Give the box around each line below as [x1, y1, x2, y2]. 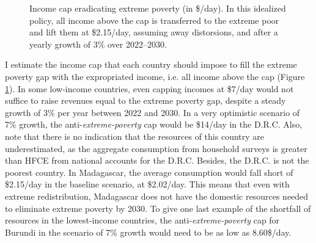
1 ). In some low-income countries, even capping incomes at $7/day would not [5, 82, 294, 95]
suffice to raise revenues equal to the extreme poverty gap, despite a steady [5, 94, 286, 107]
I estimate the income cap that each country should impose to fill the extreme [5, 58, 297, 71]
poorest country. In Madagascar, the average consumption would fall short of [5, 165, 293, 178]
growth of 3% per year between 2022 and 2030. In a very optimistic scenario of [5, 106, 300, 118]
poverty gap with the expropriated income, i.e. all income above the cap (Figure [5, 70, 305, 82]
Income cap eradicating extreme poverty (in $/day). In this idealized [29, 2, 286, 14]
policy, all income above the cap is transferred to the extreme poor [29, 13, 279, 26]
